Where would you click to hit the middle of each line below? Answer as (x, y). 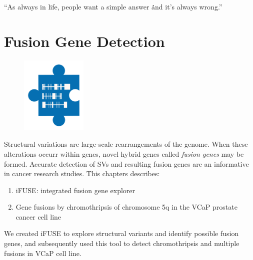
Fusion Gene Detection (84, 41)
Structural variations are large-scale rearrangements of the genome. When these (126, 144)
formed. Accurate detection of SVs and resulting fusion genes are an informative (126, 163)
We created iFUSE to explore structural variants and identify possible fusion (121, 233)
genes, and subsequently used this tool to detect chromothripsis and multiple (122, 243)
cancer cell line (38, 216)
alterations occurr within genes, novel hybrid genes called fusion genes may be (124, 153)
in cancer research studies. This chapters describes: (82, 173)
